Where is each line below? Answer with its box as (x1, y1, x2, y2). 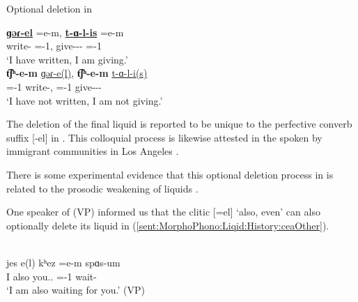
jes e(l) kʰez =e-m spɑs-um (6, 255, 120, 269)
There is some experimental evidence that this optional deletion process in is (6, 167, 334, 181)
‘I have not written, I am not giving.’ (6, 93, 163, 107)
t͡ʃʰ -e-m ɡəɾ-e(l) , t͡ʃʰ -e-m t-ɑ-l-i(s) (6, 66, 148, 80)
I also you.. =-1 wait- (6, 269, 97, 283)
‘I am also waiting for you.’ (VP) (6, 282, 146, 297)
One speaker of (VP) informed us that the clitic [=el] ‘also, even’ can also (6, 204, 320, 219)
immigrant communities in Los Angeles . (6, 144, 179, 158)
